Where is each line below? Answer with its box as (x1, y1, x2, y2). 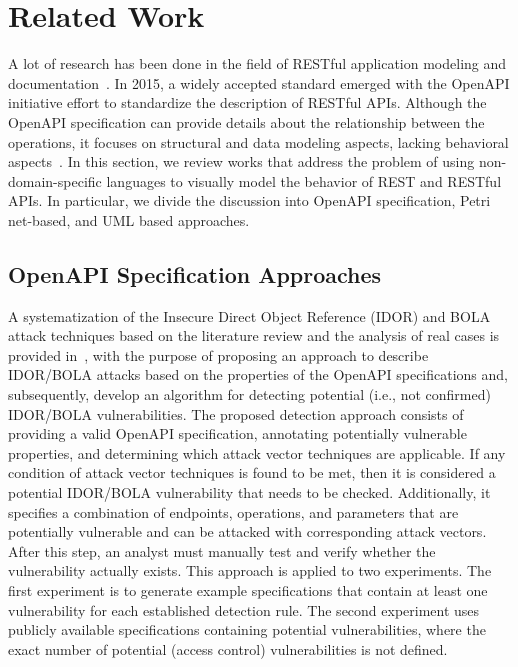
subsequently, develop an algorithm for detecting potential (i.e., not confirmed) (8, 384, 491, 405)
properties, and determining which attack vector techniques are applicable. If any (8, 442, 506, 463)
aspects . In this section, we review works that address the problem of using (8, 151, 475, 172)
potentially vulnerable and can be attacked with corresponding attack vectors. (8, 521, 487, 542)
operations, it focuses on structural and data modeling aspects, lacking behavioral (8, 131, 509, 152)
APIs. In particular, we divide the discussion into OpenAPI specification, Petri (8, 190, 491, 211)
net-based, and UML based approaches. (8, 209, 250, 230)
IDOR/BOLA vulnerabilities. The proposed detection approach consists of (8, 403, 464, 424)
